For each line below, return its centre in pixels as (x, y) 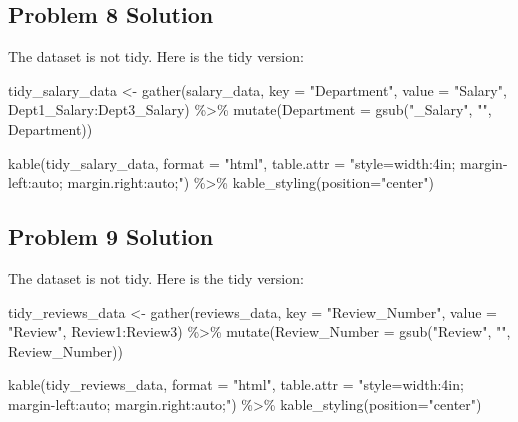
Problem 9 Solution (111, 236)
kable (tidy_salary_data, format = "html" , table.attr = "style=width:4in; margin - (258, 162)
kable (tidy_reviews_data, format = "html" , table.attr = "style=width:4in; (236, 384)
